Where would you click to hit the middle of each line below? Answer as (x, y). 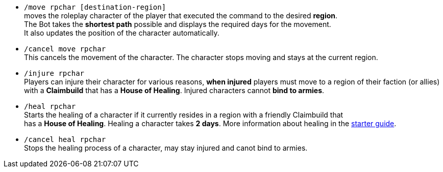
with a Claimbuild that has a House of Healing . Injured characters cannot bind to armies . (174, 90)
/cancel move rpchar (65, 49)
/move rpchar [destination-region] (95, 7)
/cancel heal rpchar (65, 139)
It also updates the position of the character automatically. (122, 33)
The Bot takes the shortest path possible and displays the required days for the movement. (178, 24)
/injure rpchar (54, 73)
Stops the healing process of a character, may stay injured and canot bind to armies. (166, 148)
